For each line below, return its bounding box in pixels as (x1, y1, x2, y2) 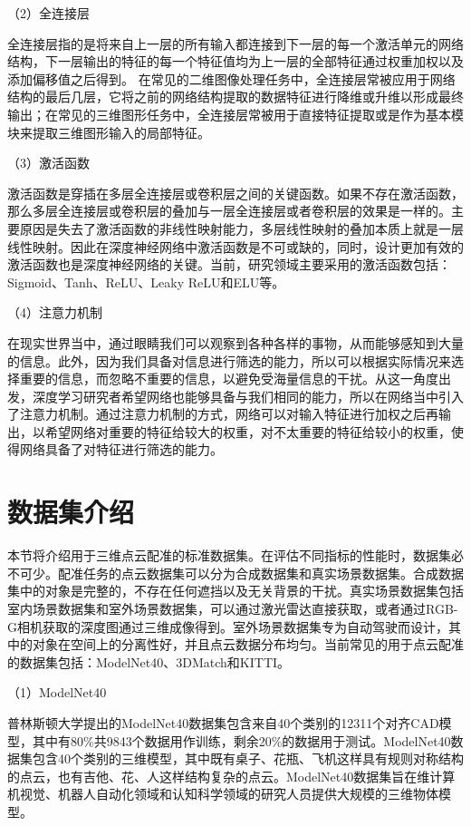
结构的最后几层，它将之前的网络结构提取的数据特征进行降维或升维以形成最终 (7, 87, 464, 106)
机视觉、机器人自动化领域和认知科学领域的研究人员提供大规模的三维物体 (7, 784, 438, 803)
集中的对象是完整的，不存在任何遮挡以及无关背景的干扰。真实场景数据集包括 (7, 581, 464, 600)
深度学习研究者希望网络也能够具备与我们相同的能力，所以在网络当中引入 (32, 386, 464, 405)
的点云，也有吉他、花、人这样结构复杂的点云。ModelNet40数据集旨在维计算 (7, 766, 456, 785)
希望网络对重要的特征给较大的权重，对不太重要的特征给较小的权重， (44, 422, 451, 441)
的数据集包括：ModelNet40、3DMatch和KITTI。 (7, 652, 291, 671)
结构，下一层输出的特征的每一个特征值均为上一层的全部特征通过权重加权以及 (7, 52, 464, 71)
